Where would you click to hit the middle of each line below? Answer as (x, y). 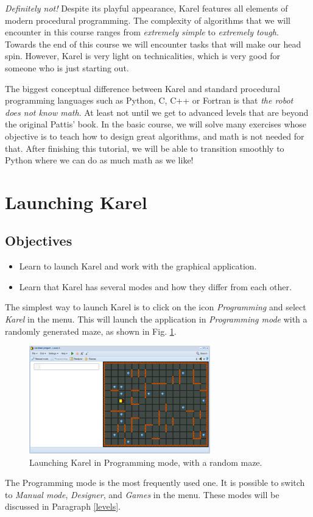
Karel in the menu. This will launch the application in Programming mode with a (156, 319)
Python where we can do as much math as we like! (99, 160)
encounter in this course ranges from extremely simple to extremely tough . (142, 32)
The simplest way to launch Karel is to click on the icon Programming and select (156, 307)
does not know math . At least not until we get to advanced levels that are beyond (157, 112)
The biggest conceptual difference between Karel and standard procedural (142, 88)
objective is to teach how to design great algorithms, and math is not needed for (155, 136)
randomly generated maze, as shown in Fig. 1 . (91, 331)
